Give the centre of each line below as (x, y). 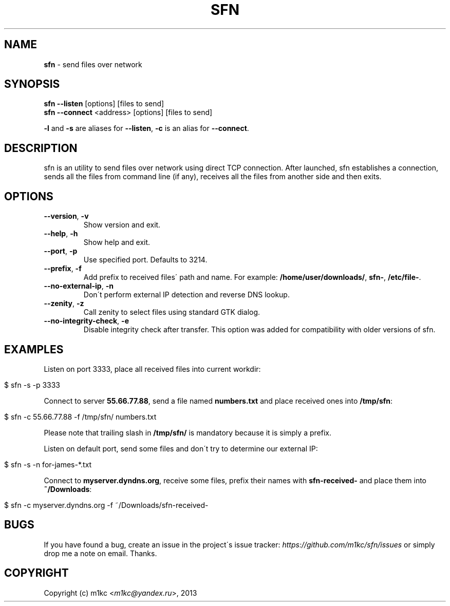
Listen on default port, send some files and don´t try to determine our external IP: (181, 448)
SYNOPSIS (32, 84)
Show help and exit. (117, 242)
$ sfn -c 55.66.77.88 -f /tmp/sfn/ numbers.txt (80, 416)
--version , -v (66, 216)
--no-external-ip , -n (79, 286)
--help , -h (61, 234)
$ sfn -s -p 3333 (32, 385)
